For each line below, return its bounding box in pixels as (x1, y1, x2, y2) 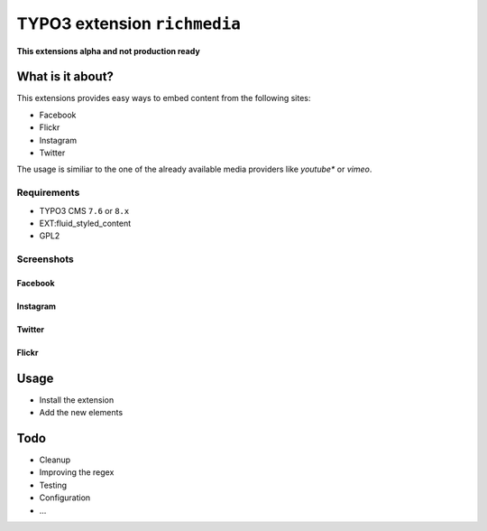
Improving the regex (39, 467, 115, 478)
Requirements (16, 186, 80, 199)
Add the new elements (39, 407, 124, 418)
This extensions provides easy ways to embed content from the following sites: (16, 93, 311, 104)
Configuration (39, 492, 91, 503)
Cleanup (39, 454, 71, 465)
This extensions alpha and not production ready (16, 45, 200, 56)
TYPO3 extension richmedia (16, 14, 241, 33)
